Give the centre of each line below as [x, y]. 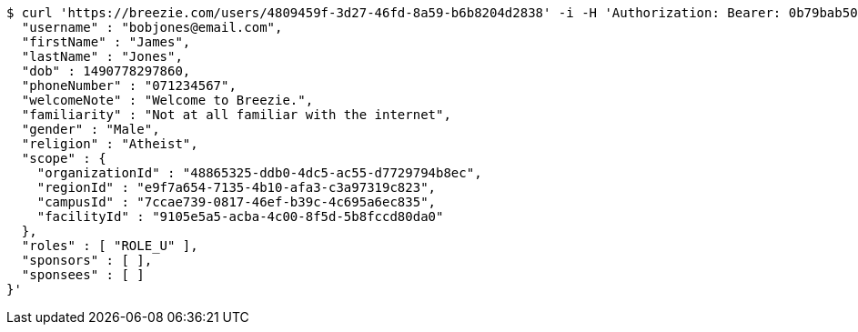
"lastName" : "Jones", [102, 56]
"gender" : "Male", [91, 129]
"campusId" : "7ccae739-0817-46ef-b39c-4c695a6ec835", [237, 202]
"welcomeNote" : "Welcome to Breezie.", [167, 100]
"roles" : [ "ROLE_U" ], [110, 246]
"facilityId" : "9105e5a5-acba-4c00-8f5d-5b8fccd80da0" [240, 216]
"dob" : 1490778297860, [106, 71]
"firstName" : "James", [106, 42]
